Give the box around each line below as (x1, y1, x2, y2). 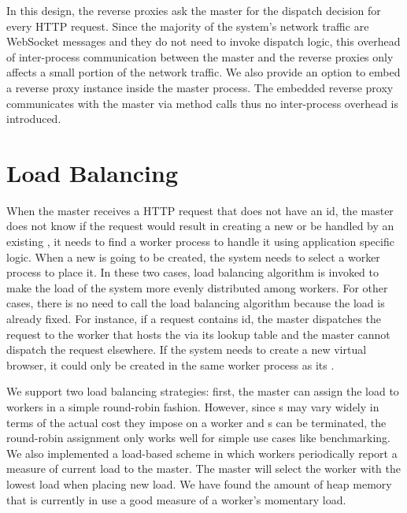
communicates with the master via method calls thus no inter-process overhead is (6, 95, 399, 111)
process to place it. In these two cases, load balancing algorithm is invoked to (6, 264, 379, 281)
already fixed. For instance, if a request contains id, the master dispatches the (6, 310, 382, 327)
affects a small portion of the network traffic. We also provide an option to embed (6, 64, 401, 80)
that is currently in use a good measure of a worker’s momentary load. (6, 491, 346, 507)
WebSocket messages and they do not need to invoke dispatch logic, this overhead (6, 33, 401, 50)
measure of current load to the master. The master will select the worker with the (6, 460, 401, 477)
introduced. (6, 110, 61, 127)
